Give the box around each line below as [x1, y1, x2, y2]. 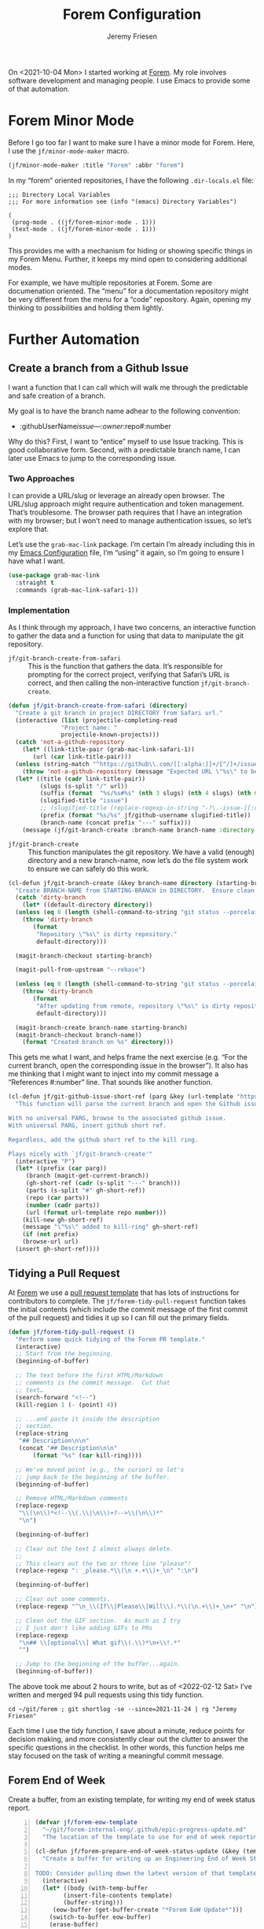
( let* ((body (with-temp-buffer [42, 1884, 148, 1892]
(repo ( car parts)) [25, 1193, 90, 1201]
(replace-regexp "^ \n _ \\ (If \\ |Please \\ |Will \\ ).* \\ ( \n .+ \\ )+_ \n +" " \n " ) [15, 1603, 258, 1610]
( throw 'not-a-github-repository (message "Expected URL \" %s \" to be [22, 767, 258, 776]
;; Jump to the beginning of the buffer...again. [15, 1660, 181, 1669]
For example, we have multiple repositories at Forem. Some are [8, 278, 212, 287]
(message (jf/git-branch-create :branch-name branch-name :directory [22, 826, 255, 834]
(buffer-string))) [63, 1898, 123, 1907]
